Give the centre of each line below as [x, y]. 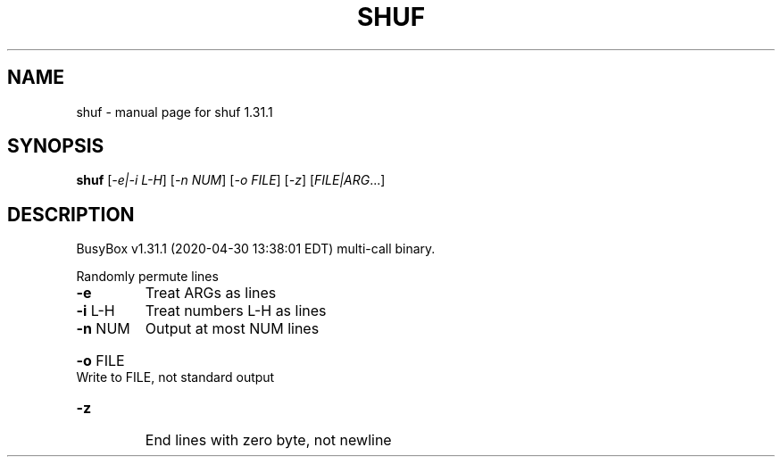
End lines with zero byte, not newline [268, 440]
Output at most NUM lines [232, 329]
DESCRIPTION [71, 214]
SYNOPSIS [56, 146]
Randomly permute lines [147, 277]
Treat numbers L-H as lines [236, 311]
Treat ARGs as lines [211, 293]
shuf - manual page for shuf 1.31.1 [175, 112]
